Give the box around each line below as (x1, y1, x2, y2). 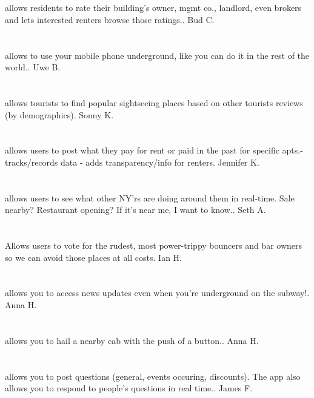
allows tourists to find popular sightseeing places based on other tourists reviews (5, 96, 303, 109)
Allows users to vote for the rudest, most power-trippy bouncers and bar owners (5, 239, 302, 252)
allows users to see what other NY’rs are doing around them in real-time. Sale (5, 191, 295, 204)
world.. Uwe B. (5, 61, 61, 73)
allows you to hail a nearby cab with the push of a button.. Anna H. (5, 334, 259, 346)
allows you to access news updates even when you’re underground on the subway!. (5, 286, 310, 299)
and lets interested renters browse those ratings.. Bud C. (5, 13, 215, 25)
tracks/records (5, 155, 58, 168)
